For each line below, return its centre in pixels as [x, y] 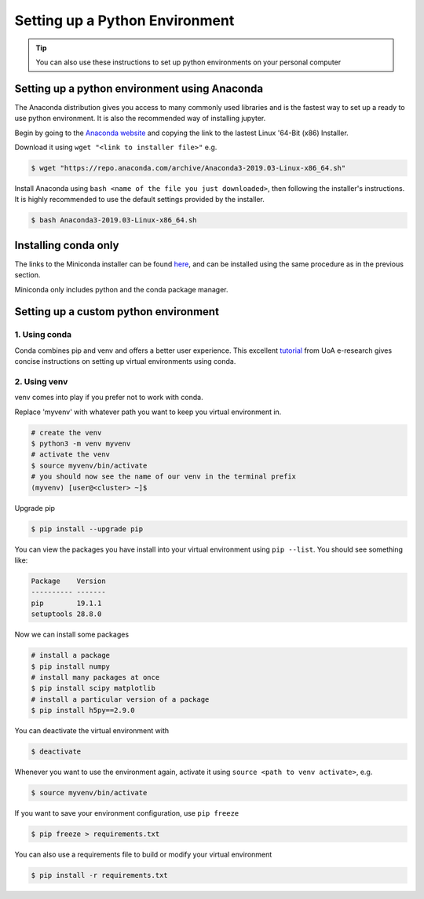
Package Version [68, 581]
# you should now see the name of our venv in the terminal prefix [164, 477]
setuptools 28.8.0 [66, 614]
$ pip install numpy [70, 666]
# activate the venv [70, 455]
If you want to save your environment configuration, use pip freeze [127, 813]
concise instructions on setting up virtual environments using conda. [125, 361]
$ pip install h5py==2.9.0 [83, 710]
